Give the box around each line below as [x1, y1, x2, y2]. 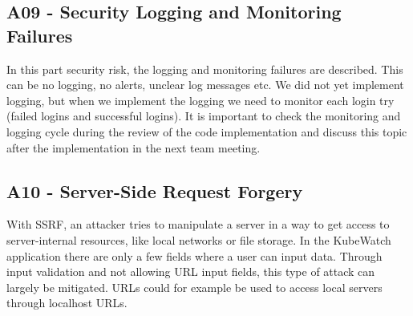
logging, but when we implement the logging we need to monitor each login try [6, 91, 395, 108]
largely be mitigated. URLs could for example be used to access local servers [6, 278, 383, 295]
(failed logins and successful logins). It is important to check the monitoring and [6, 107, 401, 124]
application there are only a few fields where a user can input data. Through [6, 247, 383, 264]
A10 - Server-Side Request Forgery [6, 178, 303, 203]
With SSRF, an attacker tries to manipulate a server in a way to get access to [6, 216, 390, 233]
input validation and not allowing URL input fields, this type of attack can [6, 263, 375, 280]
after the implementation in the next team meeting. [6, 139, 261, 156]
